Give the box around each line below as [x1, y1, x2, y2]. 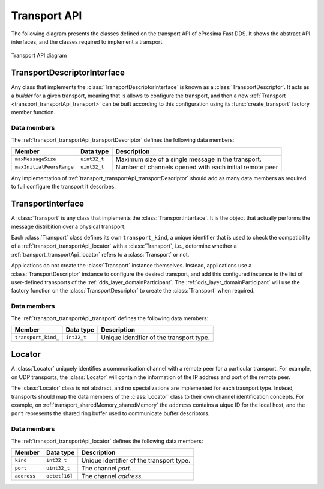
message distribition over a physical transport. [11, 223, 126, 230]
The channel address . [81, 472, 143, 480]
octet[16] [46, 473, 73, 479]
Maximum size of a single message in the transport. [115, 155, 262, 163]
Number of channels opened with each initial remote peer [115, 163, 278, 171]
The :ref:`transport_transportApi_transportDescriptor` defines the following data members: [11, 136, 235, 144]
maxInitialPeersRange [14, 164, 74, 171]
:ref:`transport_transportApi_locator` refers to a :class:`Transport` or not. [11, 251, 190, 258]
